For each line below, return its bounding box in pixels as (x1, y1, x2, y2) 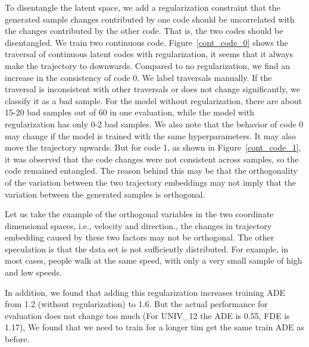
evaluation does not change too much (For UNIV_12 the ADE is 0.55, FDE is (5, 309, 290, 321)
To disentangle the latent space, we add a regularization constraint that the (5, 1, 280, 13)
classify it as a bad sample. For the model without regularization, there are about (5, 94, 302, 107)
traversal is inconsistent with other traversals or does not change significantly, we (5, 83, 300, 95)
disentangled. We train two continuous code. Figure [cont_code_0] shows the (5, 36, 288, 48)
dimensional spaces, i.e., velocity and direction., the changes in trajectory (5, 219, 272, 232)
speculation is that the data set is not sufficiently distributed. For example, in (5, 242, 288, 255)
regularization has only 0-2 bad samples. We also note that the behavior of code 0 (5, 117, 304, 130)
